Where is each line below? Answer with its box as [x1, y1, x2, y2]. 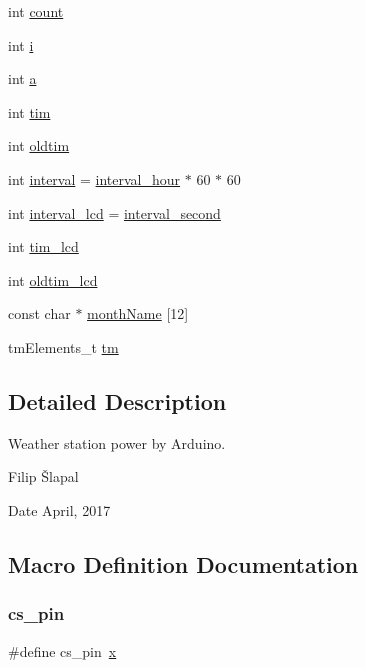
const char [8, 303, 71, 324]
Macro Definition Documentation [8, 548, 359, 579]
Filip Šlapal [8, 466, 79, 487]
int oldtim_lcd [8, 269, 98, 290]
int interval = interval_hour [8, 168, 181, 189]
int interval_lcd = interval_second [8, 202, 221, 223]
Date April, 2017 [8, 499, 111, 520]
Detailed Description [8, 385, 227, 416]
